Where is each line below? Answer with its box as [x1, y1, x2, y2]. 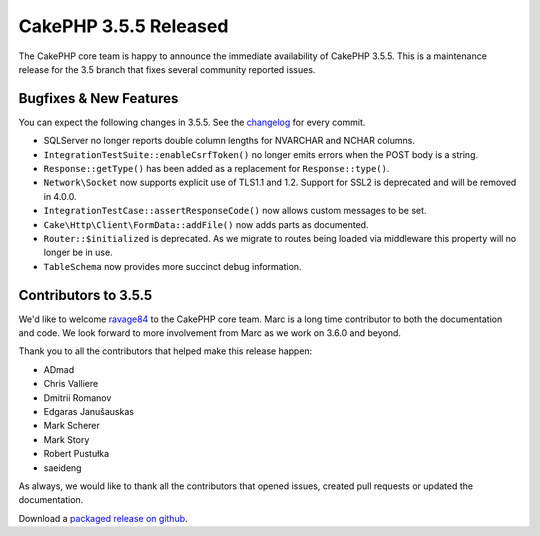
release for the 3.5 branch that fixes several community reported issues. [18, 63, 316, 75]
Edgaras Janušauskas [43, 406, 135, 417]
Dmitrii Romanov [43, 391, 112, 404]
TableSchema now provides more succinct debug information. [43, 260, 302, 272]
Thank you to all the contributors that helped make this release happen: [18, 345, 313, 357]
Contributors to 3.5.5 [18, 286, 153, 304]
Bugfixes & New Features [18, 90, 179, 107]
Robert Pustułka [43, 448, 110, 460]
